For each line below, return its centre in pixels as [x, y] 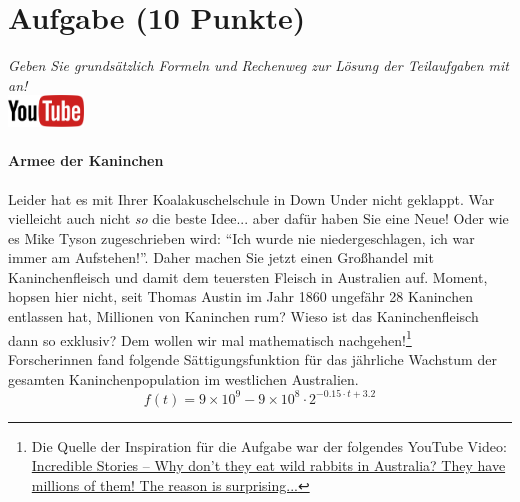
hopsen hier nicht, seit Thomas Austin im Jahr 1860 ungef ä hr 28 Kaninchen [240, 296]
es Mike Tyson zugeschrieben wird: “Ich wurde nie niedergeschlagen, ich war [241, 237]
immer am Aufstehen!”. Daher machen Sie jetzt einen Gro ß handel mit [221, 257]
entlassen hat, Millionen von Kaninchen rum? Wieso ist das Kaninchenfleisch [243, 316]
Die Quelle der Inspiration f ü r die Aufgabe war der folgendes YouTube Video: [269, 445]
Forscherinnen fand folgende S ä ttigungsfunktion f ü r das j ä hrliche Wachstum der [252, 358]
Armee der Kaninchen [86, 160]
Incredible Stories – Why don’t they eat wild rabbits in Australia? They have [268, 465]
